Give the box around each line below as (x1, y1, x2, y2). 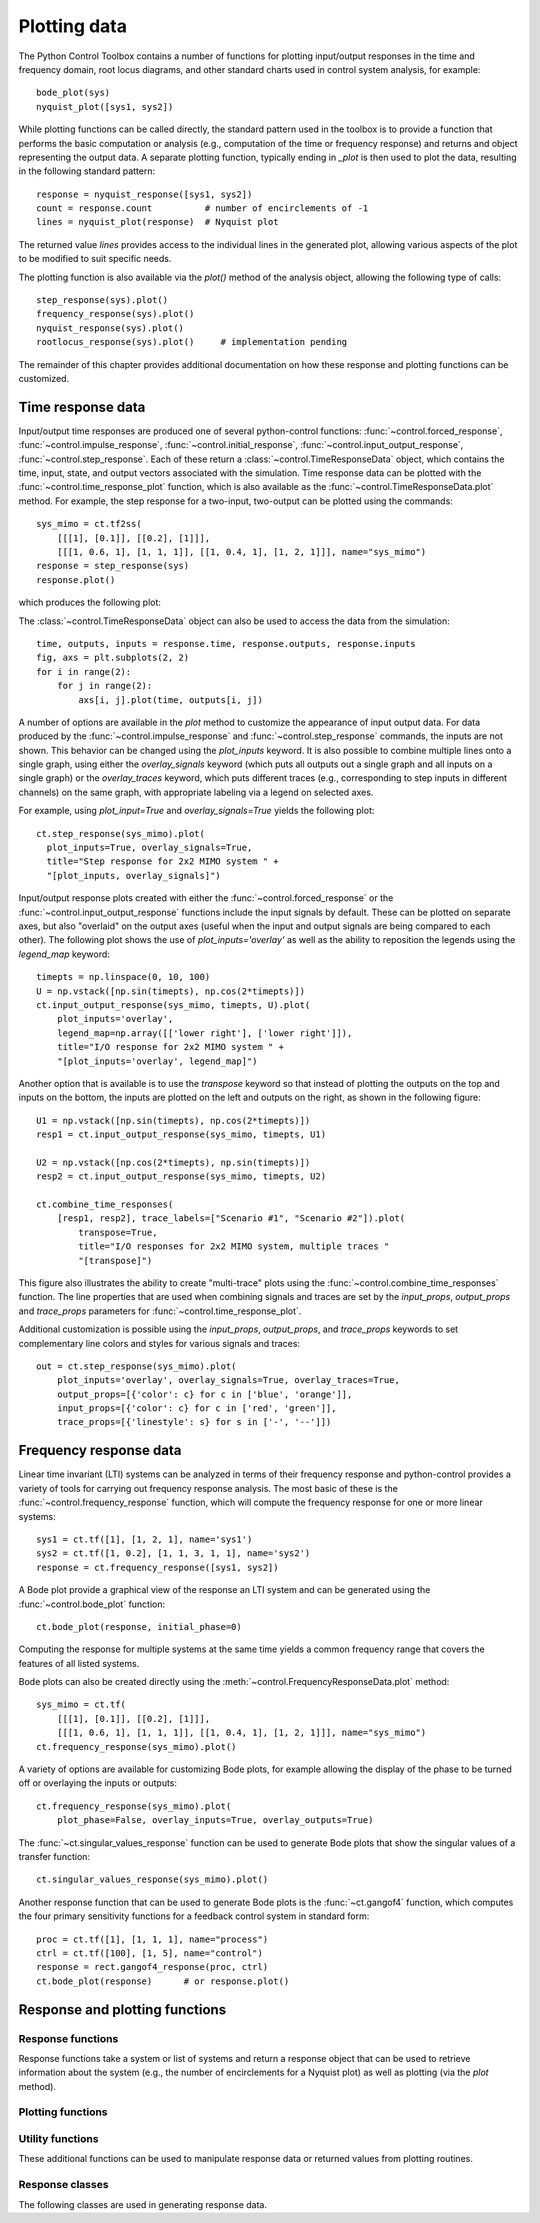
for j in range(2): (56, 680, 153, 692)
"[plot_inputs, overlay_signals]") (46, 870, 222, 881)
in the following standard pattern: (18, 165, 155, 177)
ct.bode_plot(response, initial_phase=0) (36, 1621, 242, 1632)
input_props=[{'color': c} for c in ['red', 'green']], (56, 1403, 337, 1414)
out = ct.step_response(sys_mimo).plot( (36, 1360, 237, 1372)
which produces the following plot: (18, 596, 162, 609)
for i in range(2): (36, 666, 132, 677)
